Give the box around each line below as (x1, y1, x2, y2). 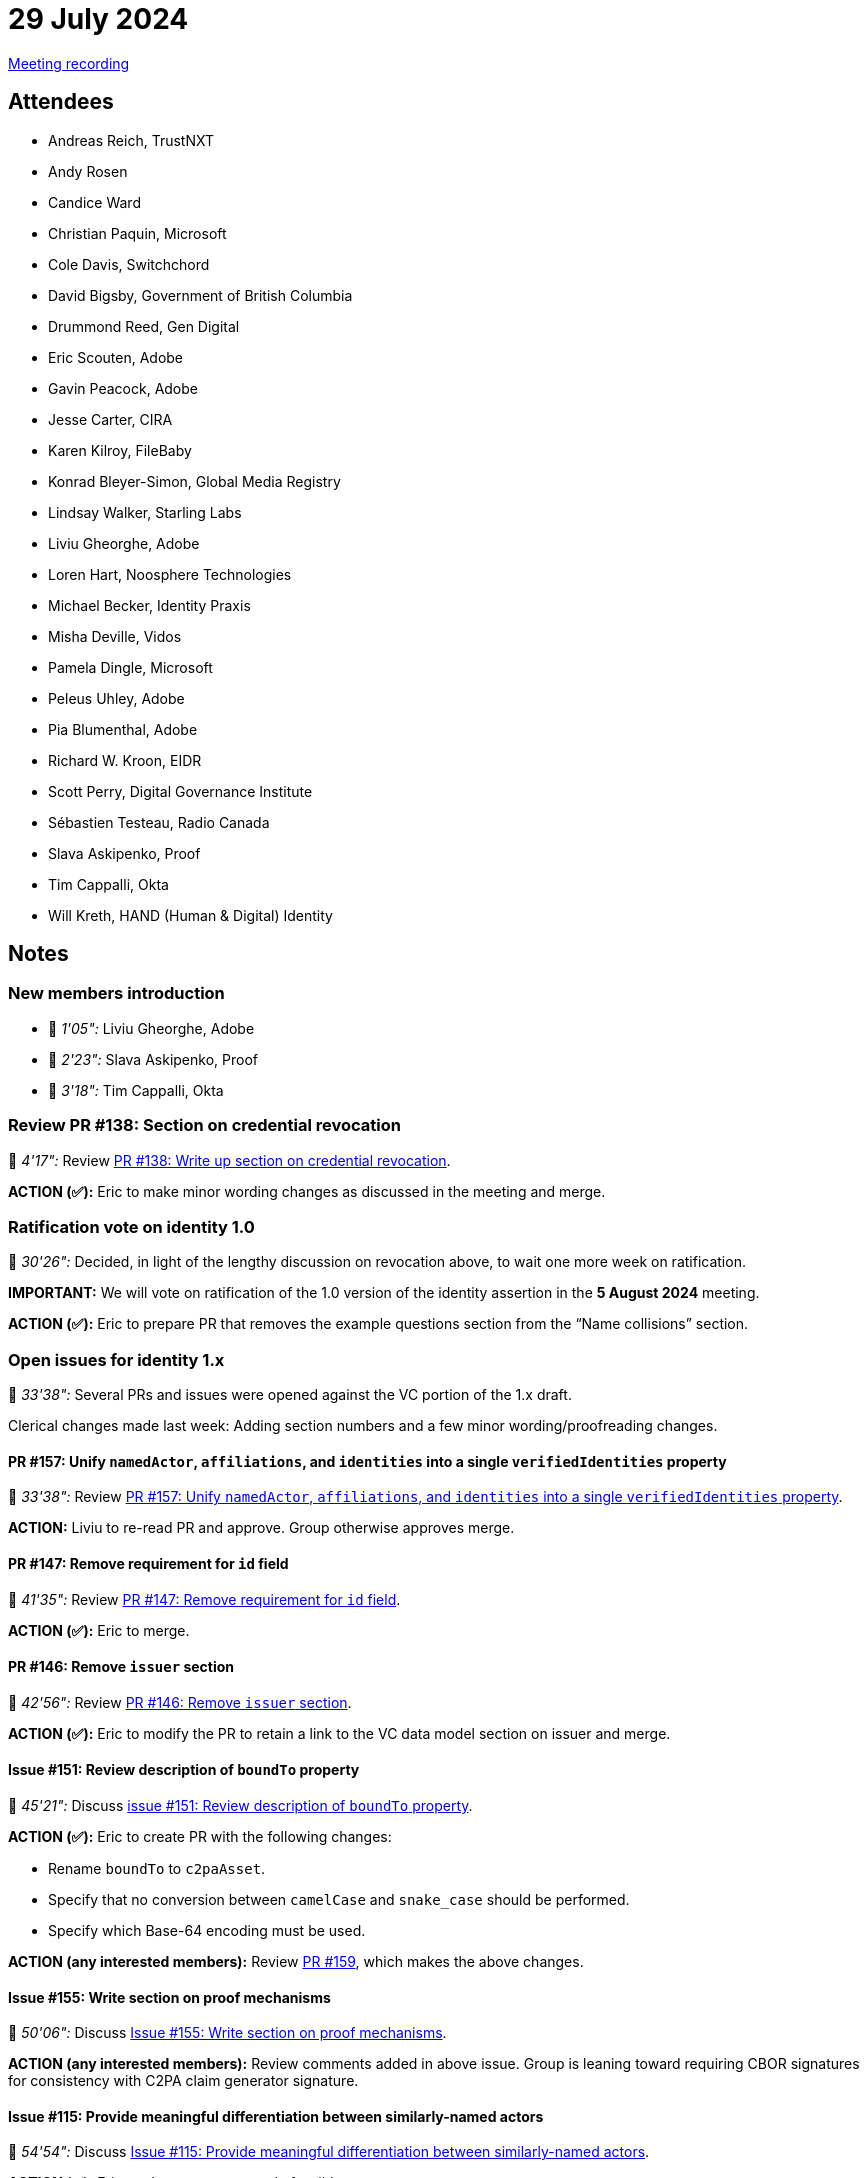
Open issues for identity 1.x (8, 1349, 225, 1370)
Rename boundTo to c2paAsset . (48, 1859, 266, 1877)
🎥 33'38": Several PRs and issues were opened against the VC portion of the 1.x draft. (8, 1386, 572, 1404)
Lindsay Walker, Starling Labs (48, 503, 242, 521)
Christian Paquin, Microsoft (48, 224, 227, 242)
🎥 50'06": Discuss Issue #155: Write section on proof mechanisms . (8, 2024, 447, 2042)
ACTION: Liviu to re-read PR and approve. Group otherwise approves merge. (8, 1519, 515, 1537)
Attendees (8, 89, 114, 115)
